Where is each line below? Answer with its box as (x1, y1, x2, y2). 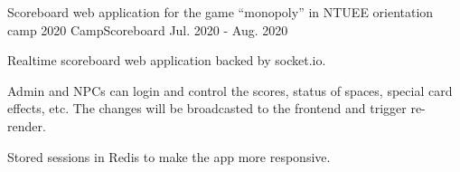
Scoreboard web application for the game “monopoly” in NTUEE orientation (7, 3, 434, 21)
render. (7, 116, 46, 135)
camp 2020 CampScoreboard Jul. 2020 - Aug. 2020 (7, 20, 288, 39)
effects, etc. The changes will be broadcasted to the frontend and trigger (7, 99, 407, 118)
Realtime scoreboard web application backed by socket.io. (7, 51, 326, 70)
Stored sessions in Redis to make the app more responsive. (7, 147, 331, 166)
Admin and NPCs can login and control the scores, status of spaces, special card (7, 81, 453, 100)
